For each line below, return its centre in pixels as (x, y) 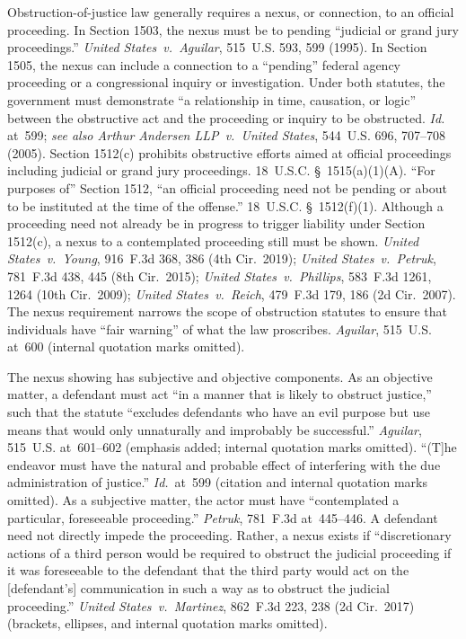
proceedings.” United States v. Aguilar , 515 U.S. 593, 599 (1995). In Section (217, 47)
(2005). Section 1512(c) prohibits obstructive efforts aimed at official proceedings (229, 152)
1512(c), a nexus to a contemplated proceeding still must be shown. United (213, 240)
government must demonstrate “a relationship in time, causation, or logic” (212, 99)
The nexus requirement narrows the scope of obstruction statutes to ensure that (227, 311)
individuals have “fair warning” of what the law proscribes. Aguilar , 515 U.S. (220, 328)
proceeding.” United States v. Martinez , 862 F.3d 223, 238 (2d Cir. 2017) (211, 605)
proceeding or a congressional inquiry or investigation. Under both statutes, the (226, 82)
